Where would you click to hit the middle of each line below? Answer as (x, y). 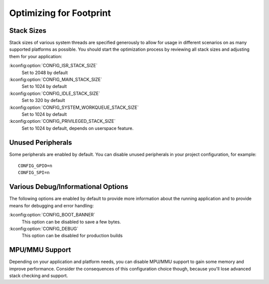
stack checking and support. (39, 276)
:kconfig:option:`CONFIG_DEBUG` (44, 228)
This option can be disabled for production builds (72, 236)
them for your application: (36, 56)
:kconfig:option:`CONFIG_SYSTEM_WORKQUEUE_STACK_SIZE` (74, 107)
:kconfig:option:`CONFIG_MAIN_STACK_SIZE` (56, 80)
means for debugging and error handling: (52, 205)
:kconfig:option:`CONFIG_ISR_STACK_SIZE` (53, 66)
